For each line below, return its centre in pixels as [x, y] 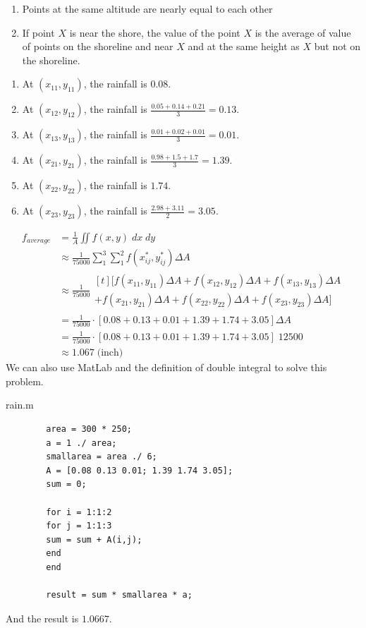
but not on [337, 46]
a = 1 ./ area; [81, 443]
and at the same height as [244, 46]
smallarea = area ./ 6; [102, 457]
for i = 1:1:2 [79, 512]
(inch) [110, 353]
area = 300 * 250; [89, 429]
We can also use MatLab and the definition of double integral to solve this [166, 367]
